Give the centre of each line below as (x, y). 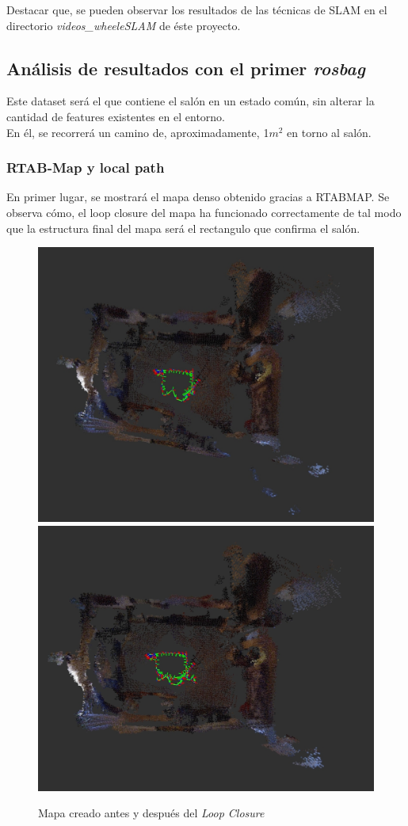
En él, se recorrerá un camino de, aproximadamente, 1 (138, 132)
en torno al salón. (329, 132)
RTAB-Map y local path (86, 167)
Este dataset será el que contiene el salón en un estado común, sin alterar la (191, 101)
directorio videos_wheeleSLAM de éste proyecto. (124, 25)
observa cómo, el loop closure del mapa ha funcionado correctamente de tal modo (204, 212)
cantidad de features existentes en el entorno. (116, 116)
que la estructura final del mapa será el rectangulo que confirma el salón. (183, 228)
